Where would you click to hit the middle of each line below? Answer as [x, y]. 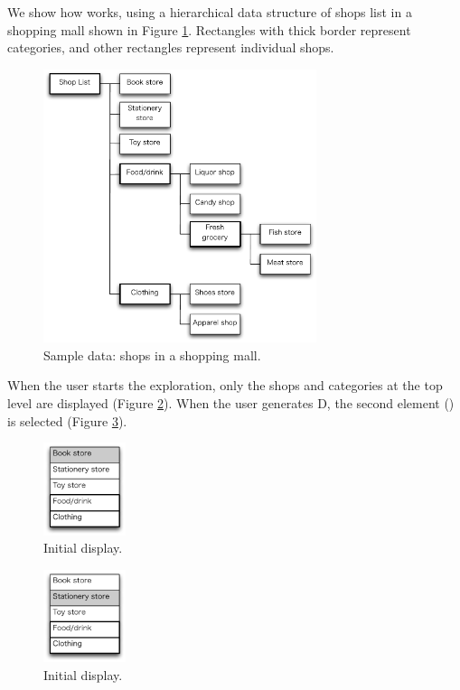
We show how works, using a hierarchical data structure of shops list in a [210, 12]
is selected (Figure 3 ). [67, 420]
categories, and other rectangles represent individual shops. [171, 47]
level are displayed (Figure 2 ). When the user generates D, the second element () [231, 402]
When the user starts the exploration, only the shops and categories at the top [225, 385]
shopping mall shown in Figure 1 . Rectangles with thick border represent [209, 29]
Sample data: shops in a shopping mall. [152, 354]
